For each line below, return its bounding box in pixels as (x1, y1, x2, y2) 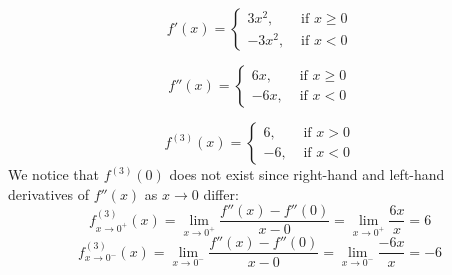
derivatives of (8, 183, 90, 204)
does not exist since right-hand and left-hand (169, 164, 445, 184)
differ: (203, 183, 239, 204)
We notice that (8, 164, 99, 184)
